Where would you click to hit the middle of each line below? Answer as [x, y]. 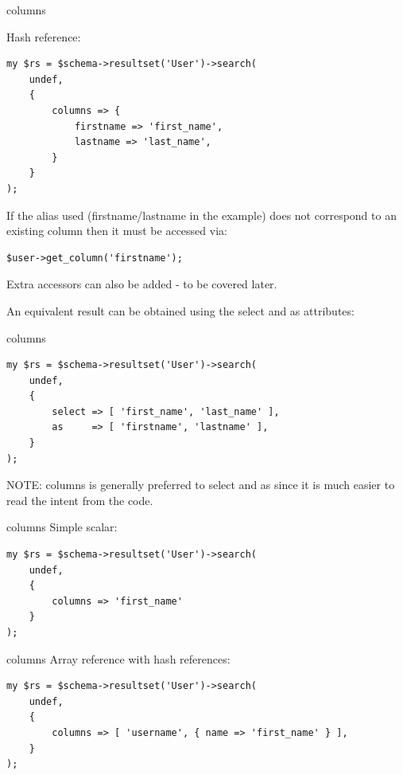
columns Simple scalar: [62, 527]
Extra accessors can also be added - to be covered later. [142, 284]
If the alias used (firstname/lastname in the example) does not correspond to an [201, 215]
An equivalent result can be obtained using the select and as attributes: [180, 310]
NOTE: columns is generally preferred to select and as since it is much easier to [201, 485]
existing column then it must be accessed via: [117, 231]
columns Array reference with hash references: [118, 658]
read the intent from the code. [80, 500]
